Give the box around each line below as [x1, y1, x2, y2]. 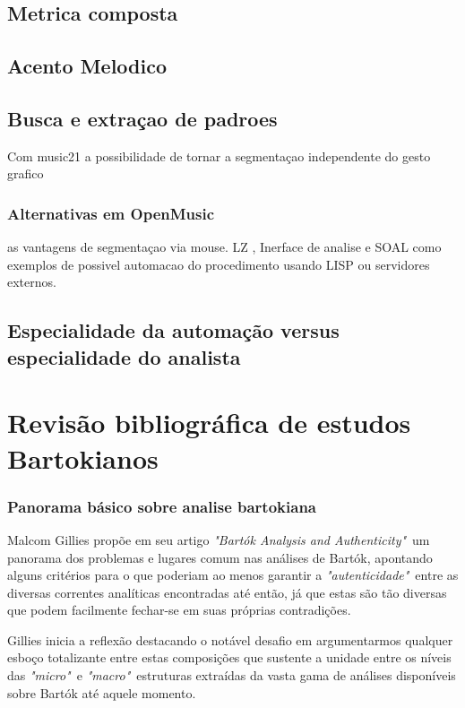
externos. [7, 272, 56, 291]
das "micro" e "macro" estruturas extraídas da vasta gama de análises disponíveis [7, 666, 456, 685]
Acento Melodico [7, 52, 167, 80]
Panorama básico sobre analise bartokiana [7, 495, 316, 517]
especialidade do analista [7, 342, 241, 370]
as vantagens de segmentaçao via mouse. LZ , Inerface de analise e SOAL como [7, 237, 442, 256]
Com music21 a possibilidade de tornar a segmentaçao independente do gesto [7, 146, 431, 165]
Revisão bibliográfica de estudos [7, 404, 411, 441]
